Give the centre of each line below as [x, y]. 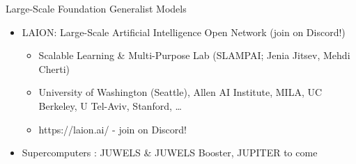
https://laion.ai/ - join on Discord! [113, 129]
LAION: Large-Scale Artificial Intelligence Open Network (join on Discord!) [184, 32]
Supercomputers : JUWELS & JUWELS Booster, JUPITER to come [170, 153]
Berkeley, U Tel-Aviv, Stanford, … [110, 105]
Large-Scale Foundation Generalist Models [96, 8]
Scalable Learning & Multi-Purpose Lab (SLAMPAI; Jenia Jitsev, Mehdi [194, 55]
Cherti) [54, 68]
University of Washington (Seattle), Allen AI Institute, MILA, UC [180, 92]
